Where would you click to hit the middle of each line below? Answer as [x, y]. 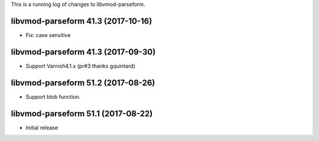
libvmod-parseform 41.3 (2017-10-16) [82, 21]
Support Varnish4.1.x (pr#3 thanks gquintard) [80, 66]
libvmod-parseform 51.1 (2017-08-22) [82, 114]
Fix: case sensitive [48, 35]
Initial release [42, 127]
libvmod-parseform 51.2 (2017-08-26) [83, 83]
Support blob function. [53, 96]
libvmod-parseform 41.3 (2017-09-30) [83, 52]
